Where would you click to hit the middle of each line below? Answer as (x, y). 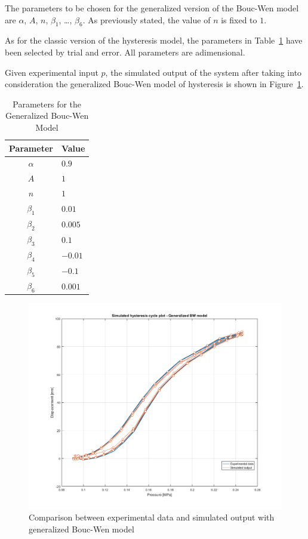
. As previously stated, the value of (147, 19)
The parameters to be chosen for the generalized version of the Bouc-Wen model (152, 8)
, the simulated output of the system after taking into (204, 72)
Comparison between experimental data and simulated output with (152, 517)
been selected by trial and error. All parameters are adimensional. (125, 52)
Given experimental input (52, 72)
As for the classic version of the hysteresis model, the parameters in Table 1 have (154, 40)
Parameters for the (47, 104)
